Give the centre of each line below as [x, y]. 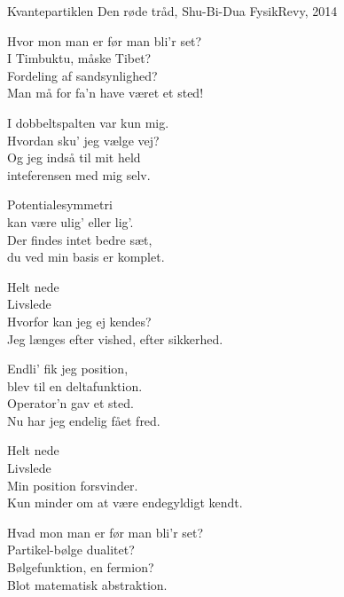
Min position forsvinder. [73, 485]
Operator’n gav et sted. [70, 403]
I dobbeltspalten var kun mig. [88, 122]
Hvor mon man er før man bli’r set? [105, 40]
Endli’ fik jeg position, [68, 369]
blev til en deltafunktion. [75, 385]
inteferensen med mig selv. [79, 174]
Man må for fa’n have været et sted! [106, 93]
